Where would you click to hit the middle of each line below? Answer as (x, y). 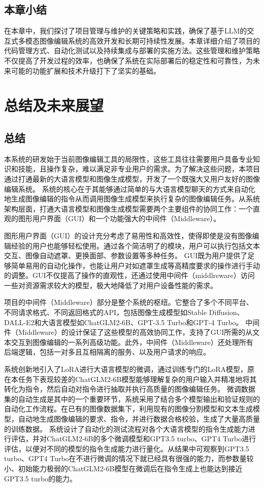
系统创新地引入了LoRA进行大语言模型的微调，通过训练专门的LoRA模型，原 (129, 369)
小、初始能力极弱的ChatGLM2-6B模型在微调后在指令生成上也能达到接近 (123, 468)
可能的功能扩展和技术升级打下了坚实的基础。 (86, 70)
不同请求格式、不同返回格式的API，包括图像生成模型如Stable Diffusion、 (124, 312)
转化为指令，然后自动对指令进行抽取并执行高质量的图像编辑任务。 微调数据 (130, 389)
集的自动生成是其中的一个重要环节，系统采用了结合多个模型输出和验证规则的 (132, 398)
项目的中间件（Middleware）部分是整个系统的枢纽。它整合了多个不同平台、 (129, 302)
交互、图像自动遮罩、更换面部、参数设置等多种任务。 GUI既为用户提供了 (126, 255)
